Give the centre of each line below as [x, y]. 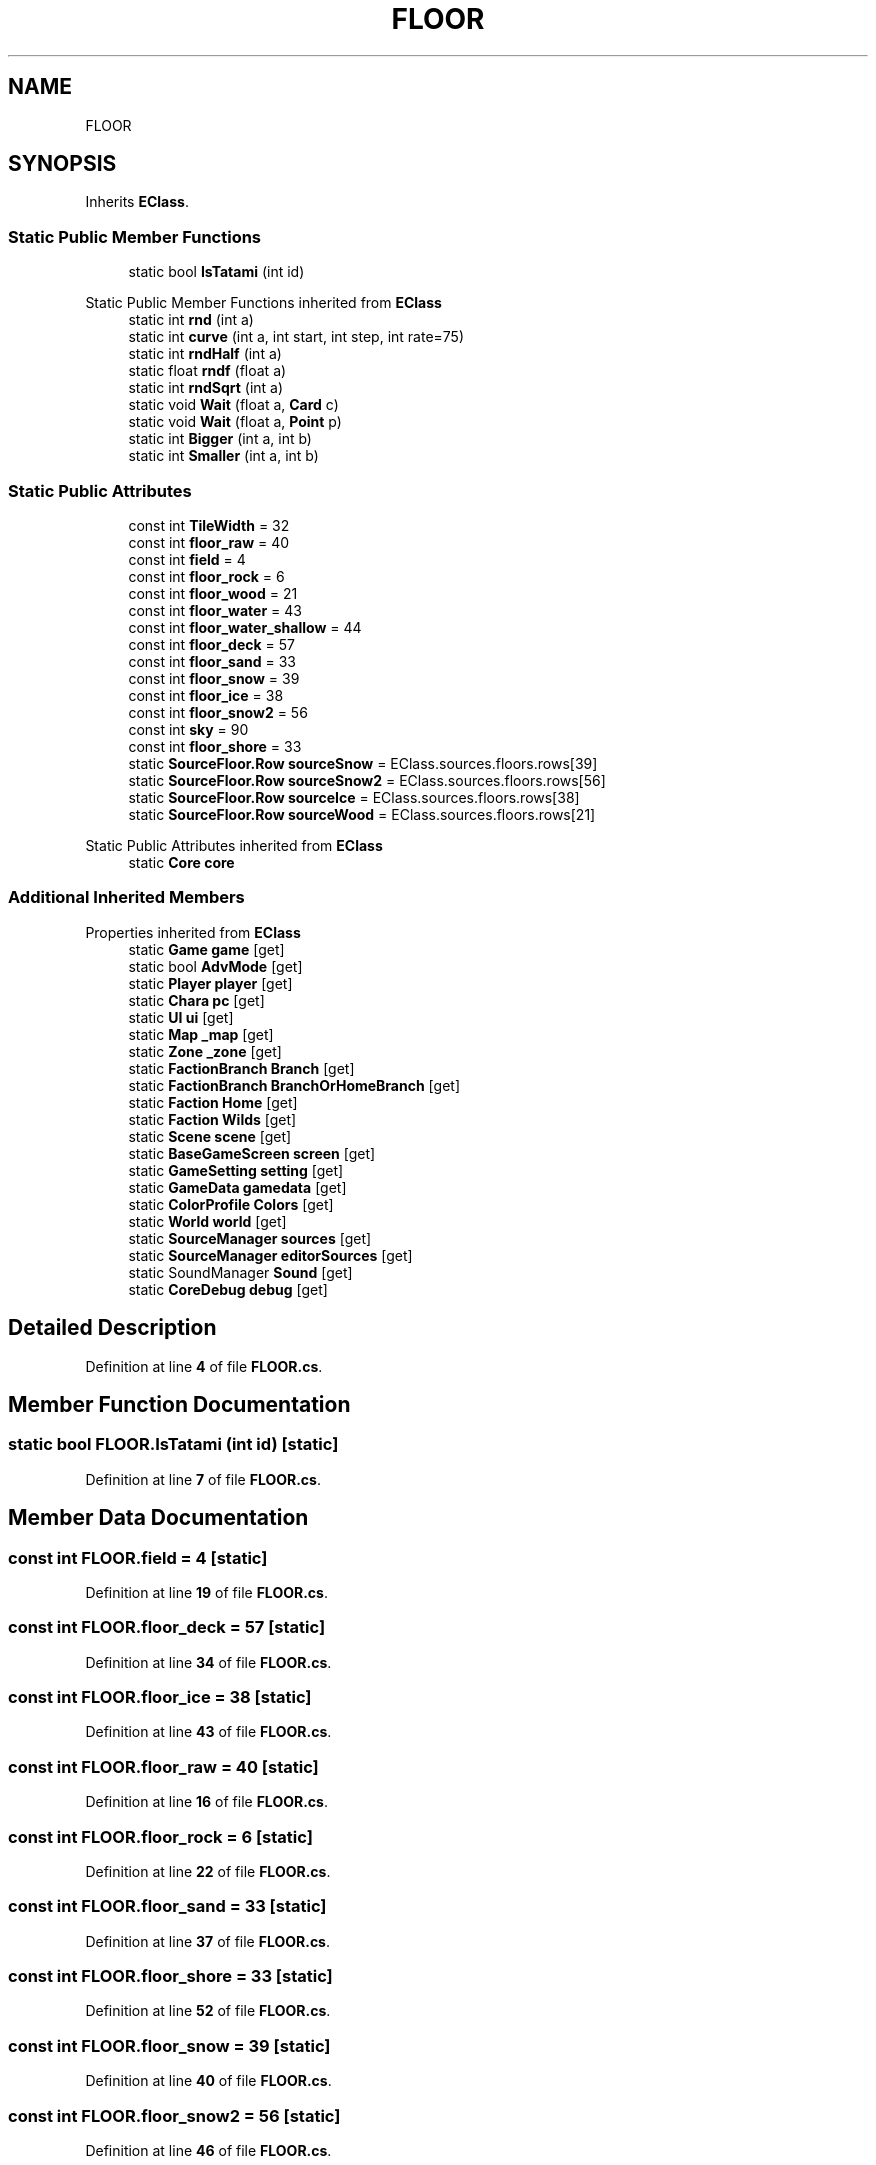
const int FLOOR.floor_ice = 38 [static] [160, 1697]
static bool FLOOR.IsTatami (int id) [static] [173, 1444]
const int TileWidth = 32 [209, 525]
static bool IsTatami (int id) [216, 272]
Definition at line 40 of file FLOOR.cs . [208, 2081]
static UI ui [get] [181, 1017]
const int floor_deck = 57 [211, 644]
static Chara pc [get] [196, 1000]
